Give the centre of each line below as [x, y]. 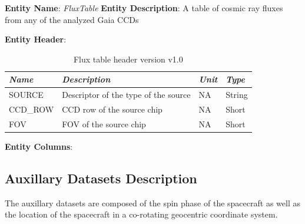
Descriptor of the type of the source [126, 95]
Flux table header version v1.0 [128, 59]
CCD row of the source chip [112, 109]
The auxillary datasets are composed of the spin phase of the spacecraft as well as [152, 202]
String [237, 95]
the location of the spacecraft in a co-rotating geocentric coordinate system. [141, 214]
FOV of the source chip [104, 123]
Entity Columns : [39, 146]
